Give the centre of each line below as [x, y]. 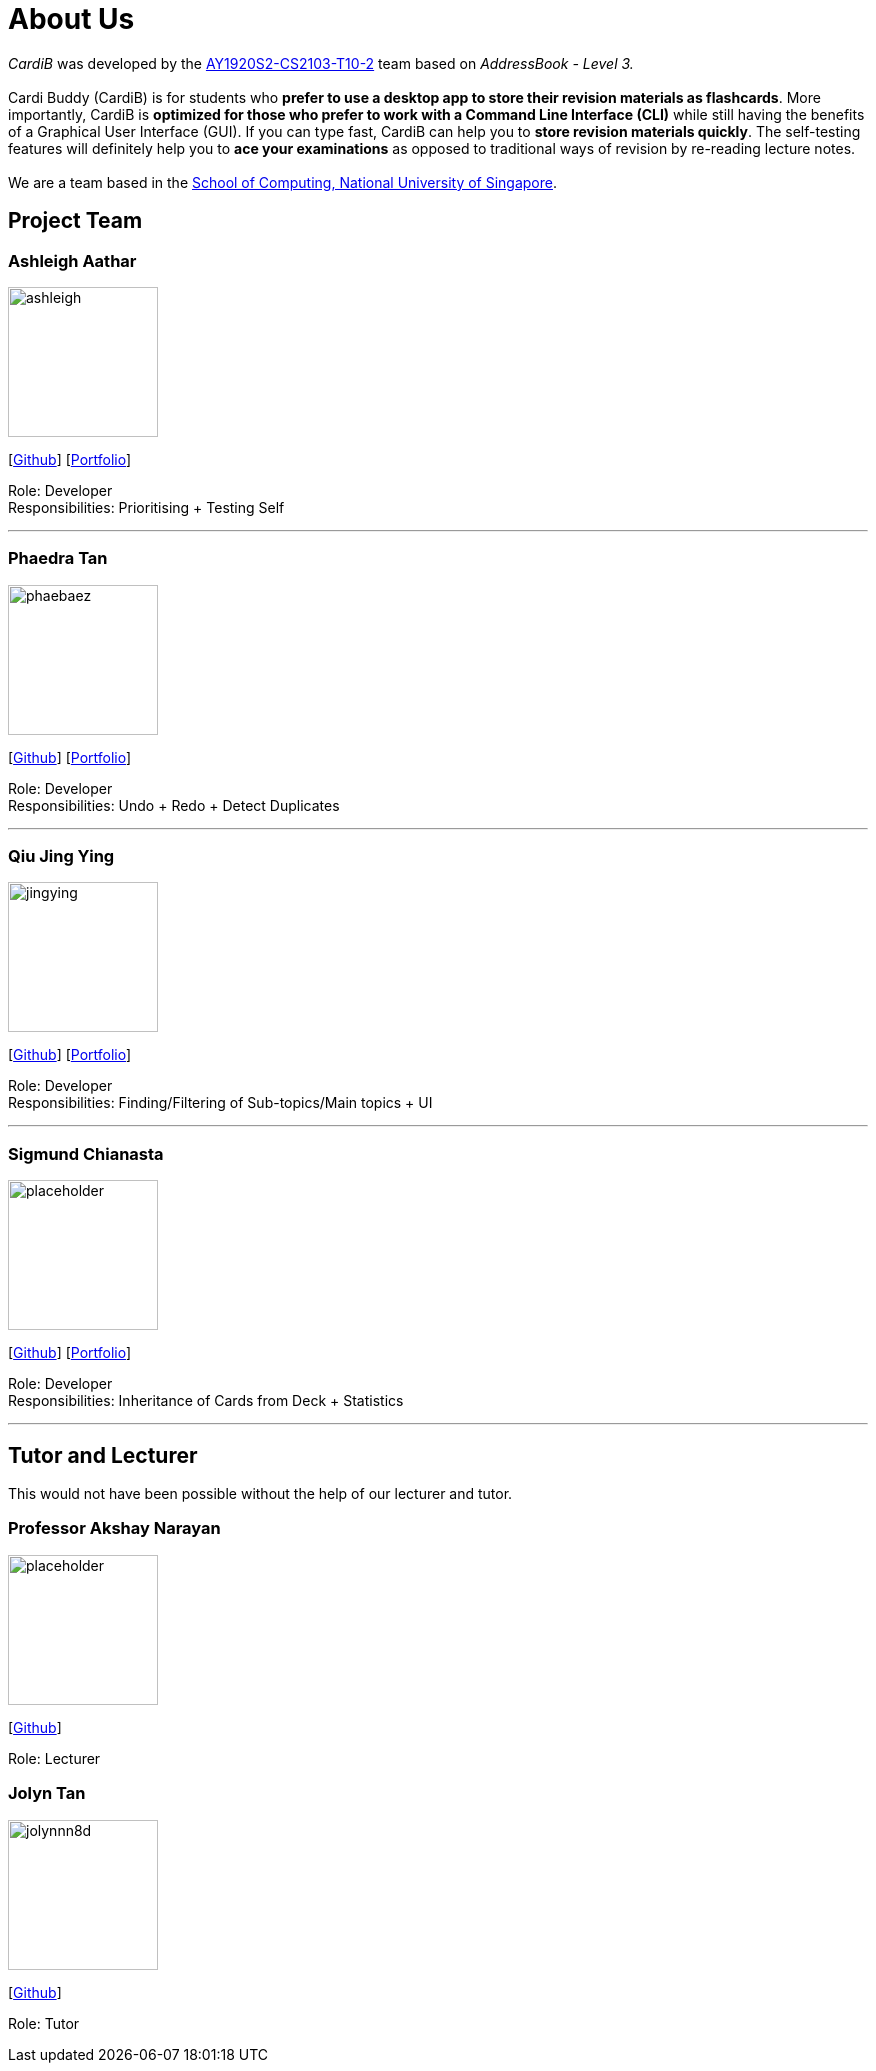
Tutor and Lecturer [103, 1455]
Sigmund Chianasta [86, 1153]
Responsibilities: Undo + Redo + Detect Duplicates [174, 805]
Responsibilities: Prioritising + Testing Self [146, 507]
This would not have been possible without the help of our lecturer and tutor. [260, 1494]
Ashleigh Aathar [72, 260]
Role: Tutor [44, 2023]
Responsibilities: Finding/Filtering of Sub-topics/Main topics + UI [220, 1103]
